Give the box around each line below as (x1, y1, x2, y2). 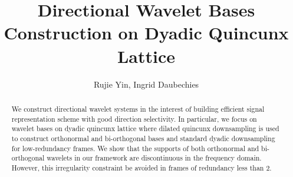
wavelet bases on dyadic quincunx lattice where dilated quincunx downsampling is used (11, 123, 279, 133)
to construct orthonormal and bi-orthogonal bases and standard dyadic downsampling (11, 133, 275, 143)
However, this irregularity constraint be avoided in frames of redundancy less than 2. (11, 162, 272, 172)
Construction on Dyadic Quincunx (4, 21, 289, 45)
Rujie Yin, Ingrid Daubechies (93, 78, 199, 90)
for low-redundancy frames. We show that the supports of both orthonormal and (11, 143, 259, 153)
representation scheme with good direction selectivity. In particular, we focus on (11, 113, 257, 123)
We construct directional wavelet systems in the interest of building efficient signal (11, 103, 265, 113)
